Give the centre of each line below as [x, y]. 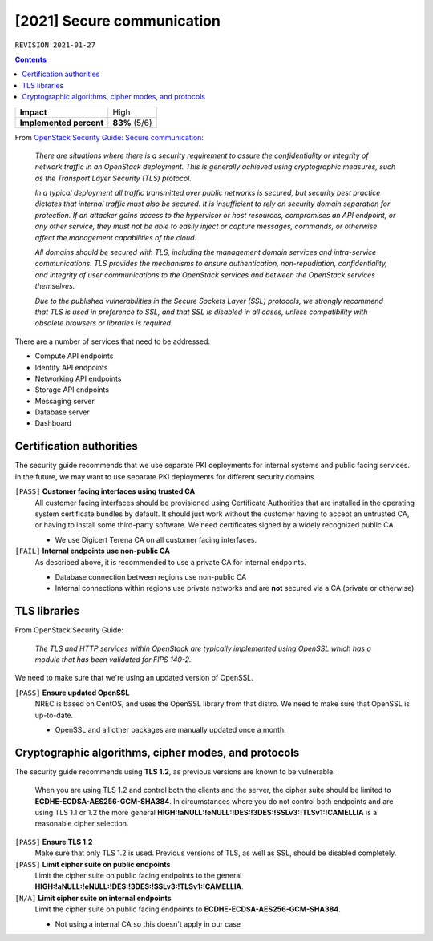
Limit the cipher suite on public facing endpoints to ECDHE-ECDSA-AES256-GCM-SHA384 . [188, 909]
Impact [33, 112]
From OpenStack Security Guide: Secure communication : [109, 137]
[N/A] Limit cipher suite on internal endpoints [93, 898]
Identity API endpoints [71, 367]
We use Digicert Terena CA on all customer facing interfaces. [156, 539]
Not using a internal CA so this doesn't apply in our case [148, 924]
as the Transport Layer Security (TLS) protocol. [113, 178]
